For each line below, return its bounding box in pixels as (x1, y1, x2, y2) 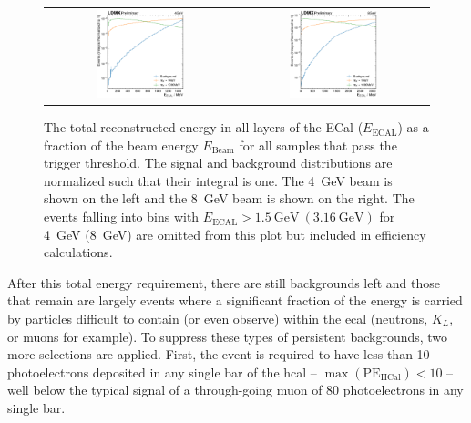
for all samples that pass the (239, 135, 397, 154)
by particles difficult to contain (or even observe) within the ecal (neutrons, (7, 309, 428, 328)
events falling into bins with (44, 207, 200, 226)
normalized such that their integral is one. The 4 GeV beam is (44, 170, 393, 190)
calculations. (44, 242, 113, 262)
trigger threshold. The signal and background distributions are (44, 153, 393, 172)
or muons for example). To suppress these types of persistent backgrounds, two (7, 326, 448, 346)
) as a (397, 118, 429, 137)
